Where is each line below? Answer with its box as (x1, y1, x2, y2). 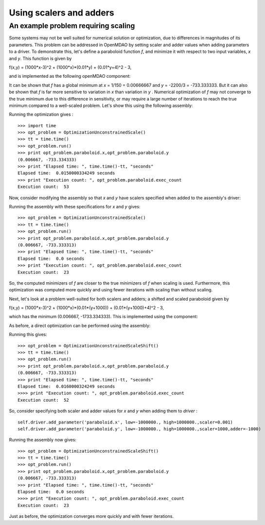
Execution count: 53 (18, 184, 69, 189)
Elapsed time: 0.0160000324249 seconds (18, 384, 115, 389)
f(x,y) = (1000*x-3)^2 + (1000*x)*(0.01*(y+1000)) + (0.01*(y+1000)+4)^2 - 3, (9, 305, 164, 311)
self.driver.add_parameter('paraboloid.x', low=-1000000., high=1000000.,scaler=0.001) (18, 419, 233, 425)
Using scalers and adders (9, 7, 114, 18)
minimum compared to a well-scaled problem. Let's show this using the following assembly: (9, 102, 193, 108)
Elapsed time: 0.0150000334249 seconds (18, 170, 115, 176)
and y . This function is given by (9, 55, 72, 61)
